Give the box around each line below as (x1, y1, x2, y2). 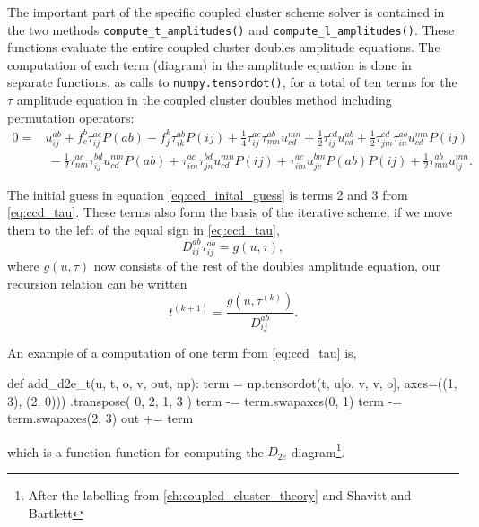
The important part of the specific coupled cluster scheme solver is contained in (7, 3, 445, 21)
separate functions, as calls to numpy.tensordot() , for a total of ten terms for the (7, 73, 457, 91)
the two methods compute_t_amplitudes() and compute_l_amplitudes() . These (7, 20, 455, 39)
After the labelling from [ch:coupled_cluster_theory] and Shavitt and (28, 486, 412, 505)
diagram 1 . (291, 439, 345, 461)
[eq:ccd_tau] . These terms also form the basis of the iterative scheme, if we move (7, 203, 452, 221)
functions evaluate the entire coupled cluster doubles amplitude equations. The (7, 38, 440, 56)
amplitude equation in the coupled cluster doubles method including (16, 91, 392, 109)
